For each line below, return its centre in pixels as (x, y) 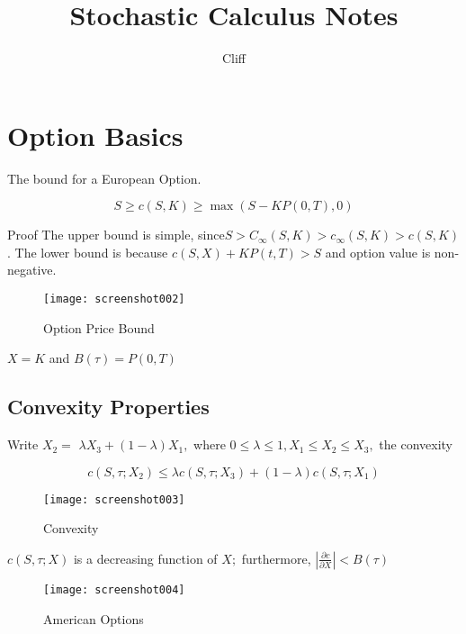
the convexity (416, 444)
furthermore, (276, 558)
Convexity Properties (108, 407)
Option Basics (95, 135)
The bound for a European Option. (104, 178)
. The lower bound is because (88, 252)
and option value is (378, 252)
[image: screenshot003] (114, 499)
